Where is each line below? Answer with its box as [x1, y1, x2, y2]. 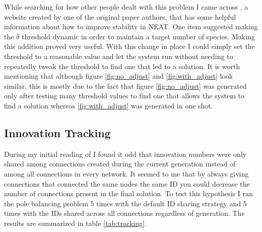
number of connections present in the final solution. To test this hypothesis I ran [4, 188, 253, 199]
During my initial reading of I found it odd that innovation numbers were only [4, 148, 247, 159]
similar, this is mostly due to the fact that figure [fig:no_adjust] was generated [4, 80, 247, 91]
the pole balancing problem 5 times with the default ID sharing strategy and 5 [4, 198, 247, 208]
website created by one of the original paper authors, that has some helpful [4, 11, 236, 22]
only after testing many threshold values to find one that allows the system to [4, 90, 244, 101]
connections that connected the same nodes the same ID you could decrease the [4, 178, 250, 189]
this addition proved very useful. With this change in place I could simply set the [4, 41, 255, 51]
